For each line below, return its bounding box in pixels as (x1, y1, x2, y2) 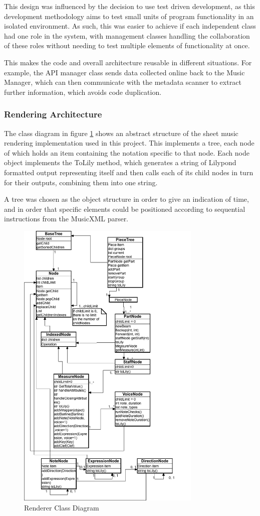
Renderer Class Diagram (24, 502, 99, 513)
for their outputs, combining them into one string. (4, 177, 158, 187)
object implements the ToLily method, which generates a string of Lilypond (4, 157, 236, 168)
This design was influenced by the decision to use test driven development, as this (4, 1, 255, 11)
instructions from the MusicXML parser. (4, 213, 129, 224)
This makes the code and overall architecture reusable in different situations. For (4, 57, 252, 67)
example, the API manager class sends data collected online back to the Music (4, 67, 245, 77)
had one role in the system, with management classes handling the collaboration (4, 30, 250, 41)
